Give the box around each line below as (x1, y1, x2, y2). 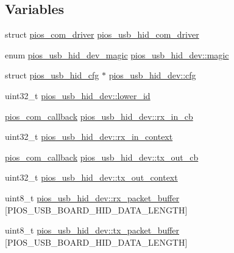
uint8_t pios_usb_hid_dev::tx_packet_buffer (5, 224, 180, 237)
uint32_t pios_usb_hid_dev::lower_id (5, 89, 151, 102)
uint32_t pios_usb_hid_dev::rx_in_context (5, 130, 173, 143)
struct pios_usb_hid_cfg (5, 69, 99, 81)
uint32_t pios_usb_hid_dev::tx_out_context (5, 171, 178, 184)
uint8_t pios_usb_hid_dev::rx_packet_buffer (5, 191, 180, 204)
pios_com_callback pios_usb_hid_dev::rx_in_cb (5, 109, 193, 122)
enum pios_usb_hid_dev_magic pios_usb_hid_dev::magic (5, 48, 229, 61)
